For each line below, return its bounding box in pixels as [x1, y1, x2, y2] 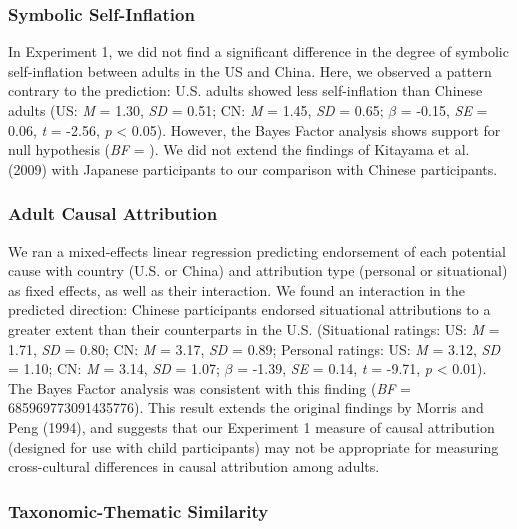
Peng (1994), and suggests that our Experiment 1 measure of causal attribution [8, 416, 495, 437]
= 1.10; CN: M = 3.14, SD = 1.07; [8, 358, 220, 379]
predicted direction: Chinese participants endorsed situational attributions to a [8, 299, 491, 320]
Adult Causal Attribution [8, 201, 218, 226]
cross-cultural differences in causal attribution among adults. [8, 456, 380, 477]
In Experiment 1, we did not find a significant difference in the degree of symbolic [8, 41, 509, 62]
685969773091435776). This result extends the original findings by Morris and [8, 397, 484, 418]
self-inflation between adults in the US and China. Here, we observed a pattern [8, 60, 492, 81]
